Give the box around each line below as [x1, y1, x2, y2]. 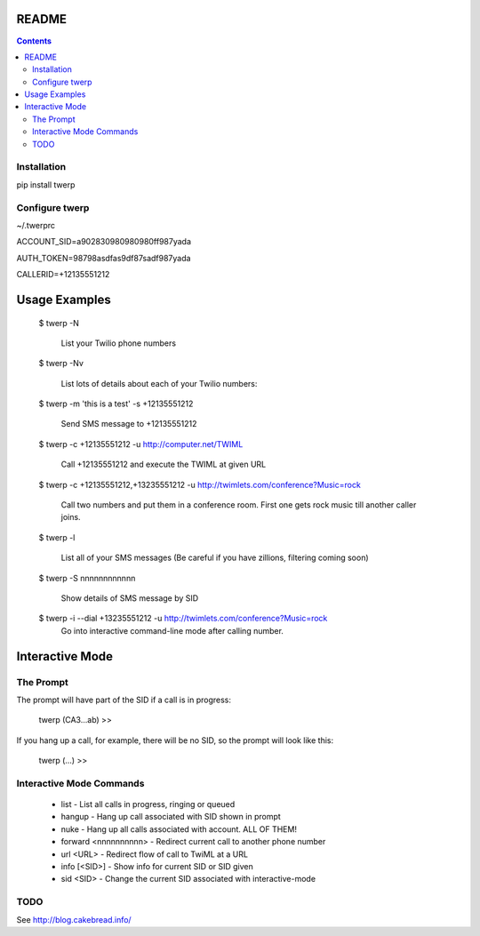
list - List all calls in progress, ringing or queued [60, 799, 236, 810]
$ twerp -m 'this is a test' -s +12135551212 [38, 398, 194, 409]
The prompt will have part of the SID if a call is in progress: [16, 694, 231, 705]
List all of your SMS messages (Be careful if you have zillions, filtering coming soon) [60, 552, 369, 564]
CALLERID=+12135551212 [16, 269, 110, 280]
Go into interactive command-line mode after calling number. [60, 625, 284, 636]
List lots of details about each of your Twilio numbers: [60, 378, 258, 388]
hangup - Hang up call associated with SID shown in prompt [60, 812, 282, 822]
